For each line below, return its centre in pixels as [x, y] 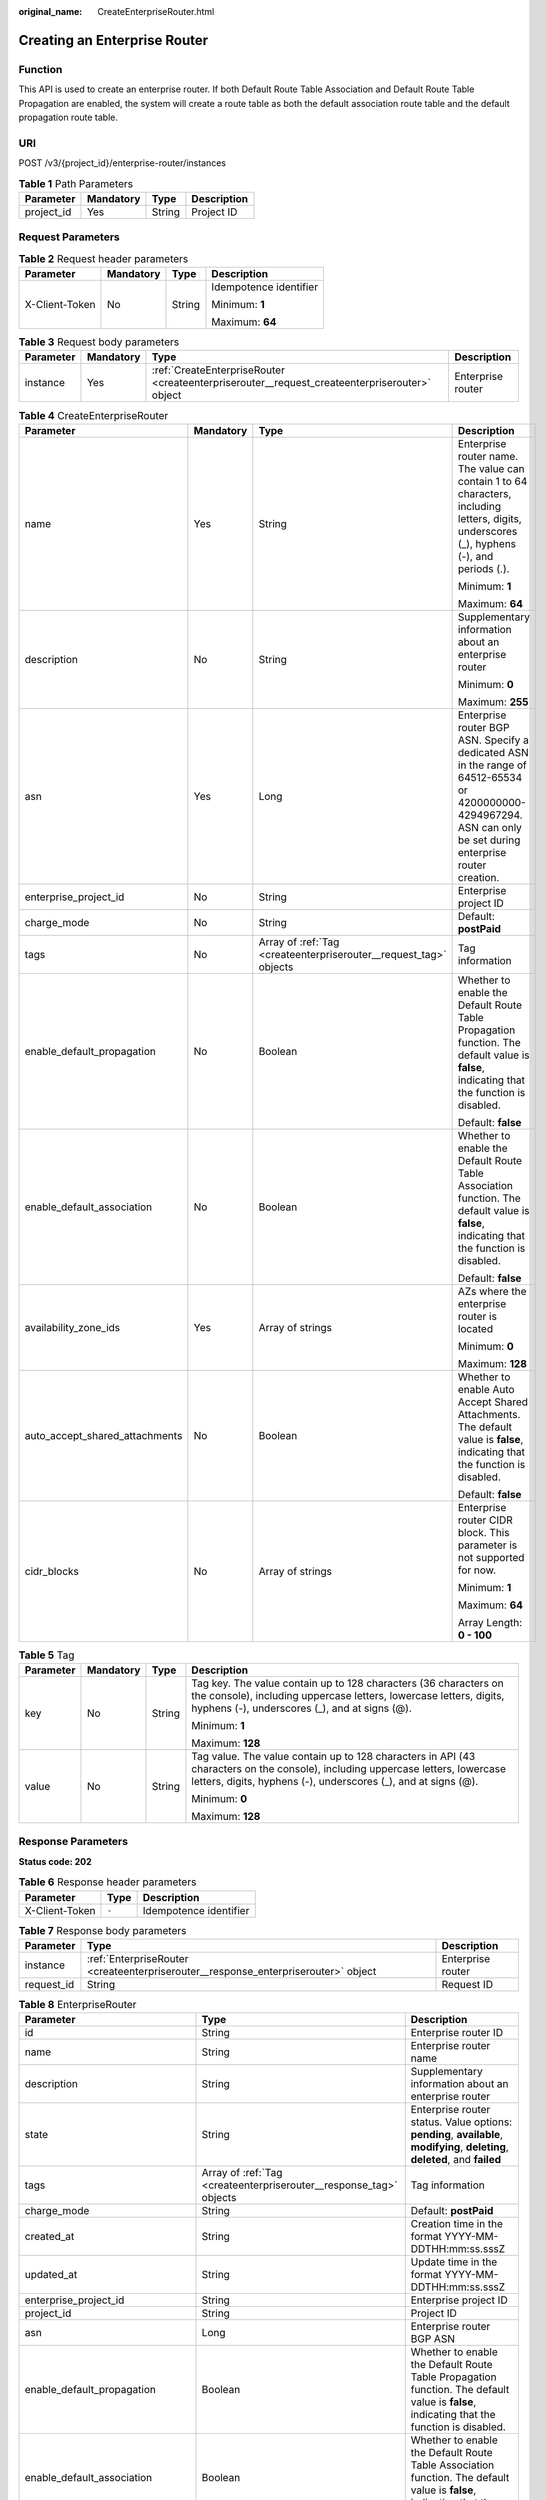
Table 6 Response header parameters [107, 1882]
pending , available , [457, 2135]
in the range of [492, 765]
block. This [483, 1532]
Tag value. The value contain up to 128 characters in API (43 [333, 1757]
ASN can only [489, 827]
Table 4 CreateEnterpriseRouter [93, 415]
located [475, 1328]
